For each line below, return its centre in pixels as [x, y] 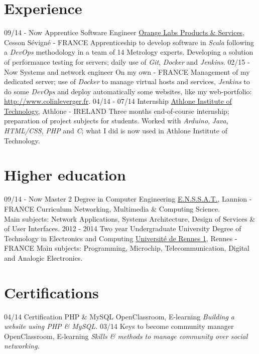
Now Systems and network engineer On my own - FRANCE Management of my [127, 71]
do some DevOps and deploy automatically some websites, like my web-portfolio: [128, 91]
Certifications [51, 292]
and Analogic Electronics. [43, 257]
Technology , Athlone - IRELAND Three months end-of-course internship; [117, 111]
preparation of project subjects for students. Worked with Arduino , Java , [116, 121]
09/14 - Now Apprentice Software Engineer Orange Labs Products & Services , [124, 32]
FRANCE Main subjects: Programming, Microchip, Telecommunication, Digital [127, 248]
